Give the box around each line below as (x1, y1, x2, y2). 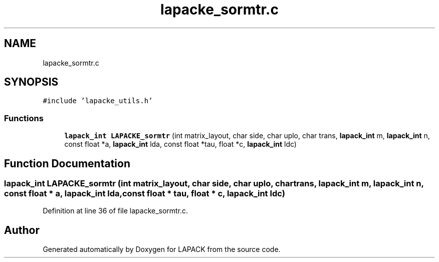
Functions (4, 113, 44, 123)
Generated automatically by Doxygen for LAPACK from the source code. (43, 245, 281, 254)
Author (4, 223, 40, 236)
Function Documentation (4, 157, 130, 170)
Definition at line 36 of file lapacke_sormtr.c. (43, 206, 188, 215)
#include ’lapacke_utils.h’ (43, 97, 153, 105)
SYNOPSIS (4, 76, 59, 89)
